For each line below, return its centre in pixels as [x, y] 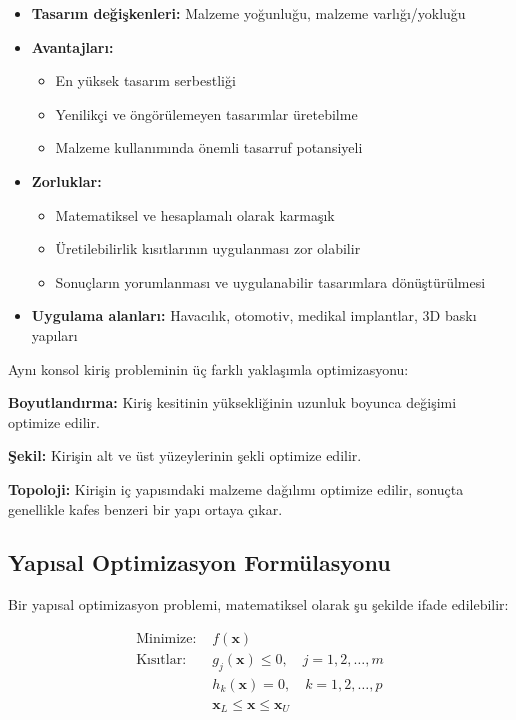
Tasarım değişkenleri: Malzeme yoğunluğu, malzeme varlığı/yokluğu [248, 13]
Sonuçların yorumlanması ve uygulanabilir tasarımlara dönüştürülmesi [270, 281]
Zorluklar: [66, 180]
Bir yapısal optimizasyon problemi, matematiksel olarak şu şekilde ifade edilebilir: [258, 604]
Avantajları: [72, 46]
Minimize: [166, 638]
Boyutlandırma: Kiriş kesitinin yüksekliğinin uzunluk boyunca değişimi [232, 402]
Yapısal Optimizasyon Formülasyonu [199, 562]
